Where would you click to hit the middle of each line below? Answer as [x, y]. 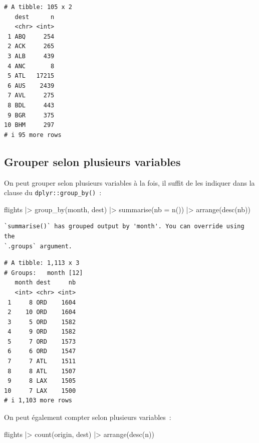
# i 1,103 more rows [38, 401]
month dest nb [45, 283]
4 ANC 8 [31, 66]
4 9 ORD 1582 [42, 332]
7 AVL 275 [31, 96]
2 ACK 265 [31, 46]
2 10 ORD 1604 [42, 312]
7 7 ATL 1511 [42, 361]
